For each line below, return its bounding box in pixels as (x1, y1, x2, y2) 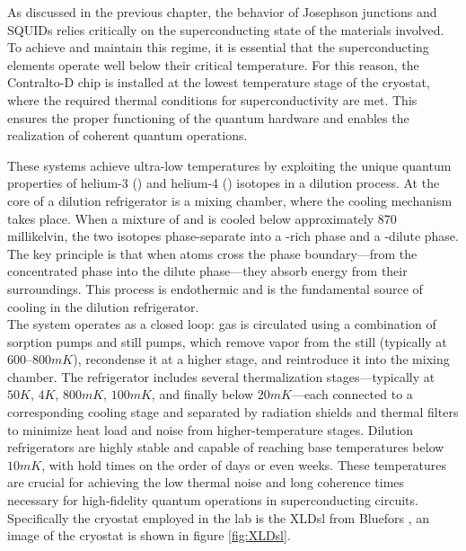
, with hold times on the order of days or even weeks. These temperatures (41, 455, 447, 474)
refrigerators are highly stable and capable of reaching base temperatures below (7, 438, 444, 457)
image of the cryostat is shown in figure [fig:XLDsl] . (7, 526, 291, 545)
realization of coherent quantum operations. (7, 126, 248, 145)
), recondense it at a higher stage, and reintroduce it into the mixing (73, 350, 450, 369)
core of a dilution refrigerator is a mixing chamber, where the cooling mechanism (7, 191, 453, 209)
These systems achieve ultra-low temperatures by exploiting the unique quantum (7, 156, 452, 174)
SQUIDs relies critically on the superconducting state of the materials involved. (7, 20, 444, 39)
